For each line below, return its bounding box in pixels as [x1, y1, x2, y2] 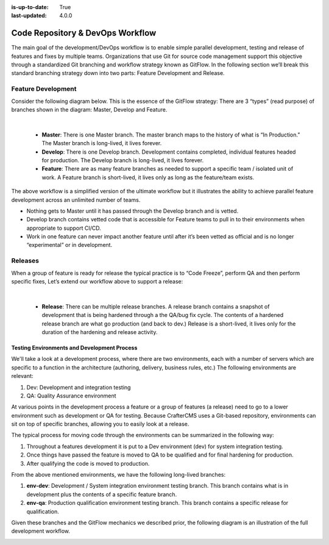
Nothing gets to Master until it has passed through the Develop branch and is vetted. [26, 207, 239, 215]
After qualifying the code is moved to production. [26, 460, 150, 467]
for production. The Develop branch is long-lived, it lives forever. [41, 156, 204, 164]
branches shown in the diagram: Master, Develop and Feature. [11, 106, 168, 113]
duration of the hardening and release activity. [41, 328, 158, 335]
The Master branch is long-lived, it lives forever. [41, 140, 162, 147]
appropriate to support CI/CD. [26, 224, 101, 232]
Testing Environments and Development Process [11, 344, 138, 351]
